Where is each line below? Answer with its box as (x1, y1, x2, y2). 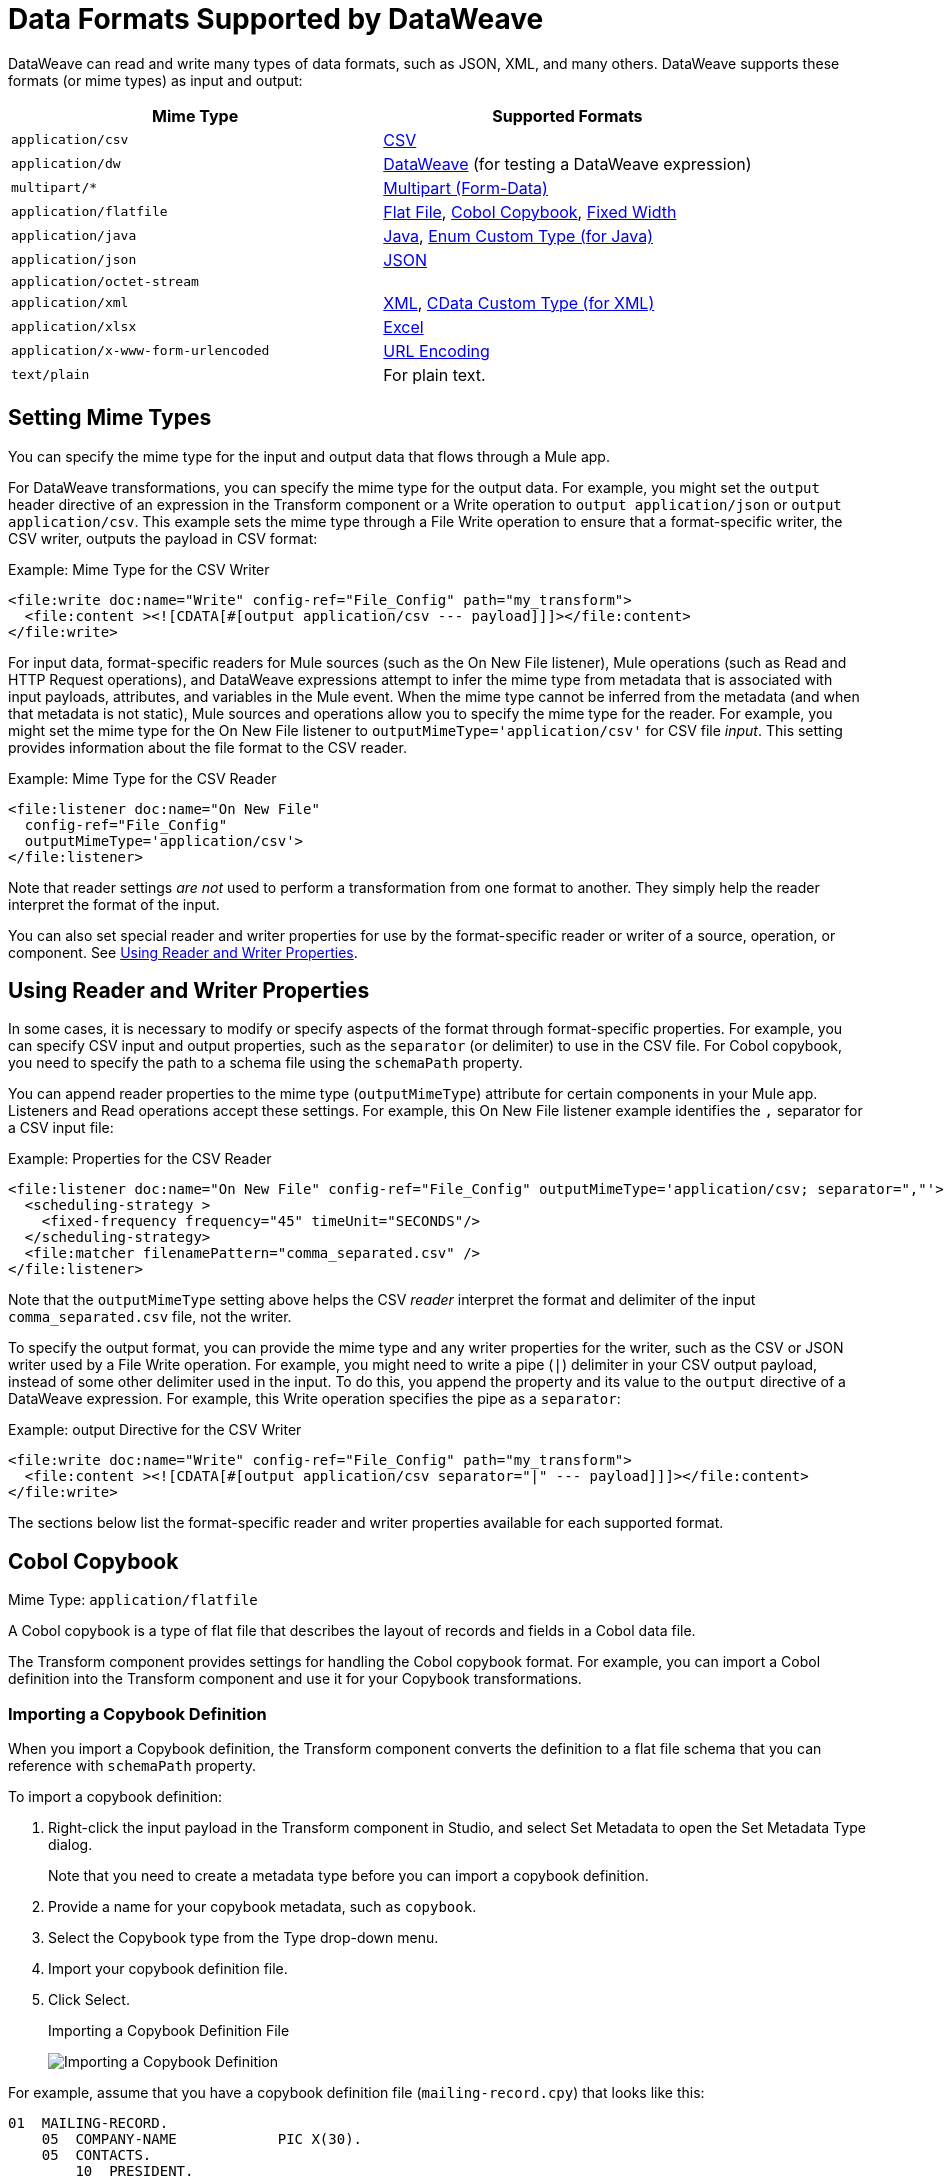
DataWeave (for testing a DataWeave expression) (383, 153, 752, 174)
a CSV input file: (8, 1119, 114, 1137)
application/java (11, 228, 137, 244)
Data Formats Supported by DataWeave (8, 2, 544, 36)
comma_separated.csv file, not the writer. (8, 1308, 292, 1326)
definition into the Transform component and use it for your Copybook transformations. (8, 1670, 582, 1688)
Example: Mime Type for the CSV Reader (8, 769, 277, 787)
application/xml (11, 295, 129, 311)
